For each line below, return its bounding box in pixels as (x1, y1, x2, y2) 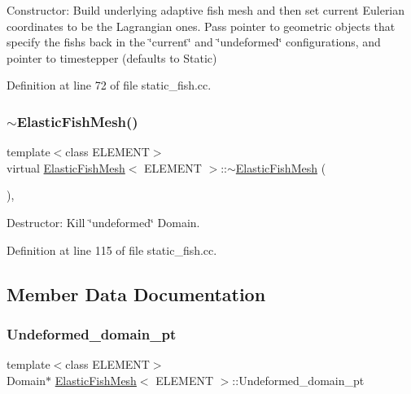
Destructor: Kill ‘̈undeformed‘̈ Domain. (7, 213, 200, 230)
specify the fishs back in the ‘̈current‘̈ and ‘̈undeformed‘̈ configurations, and (7, 33, 381, 50)
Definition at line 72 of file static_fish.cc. (7, 77, 212, 94)
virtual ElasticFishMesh (7, 159, 125, 176)
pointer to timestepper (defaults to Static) (7, 49, 217, 66)
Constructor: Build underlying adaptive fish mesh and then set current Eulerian (7, 2, 405, 18)
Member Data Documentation (7, 281, 266, 306)
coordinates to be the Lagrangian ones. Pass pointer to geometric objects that (7, 17, 396, 34)
